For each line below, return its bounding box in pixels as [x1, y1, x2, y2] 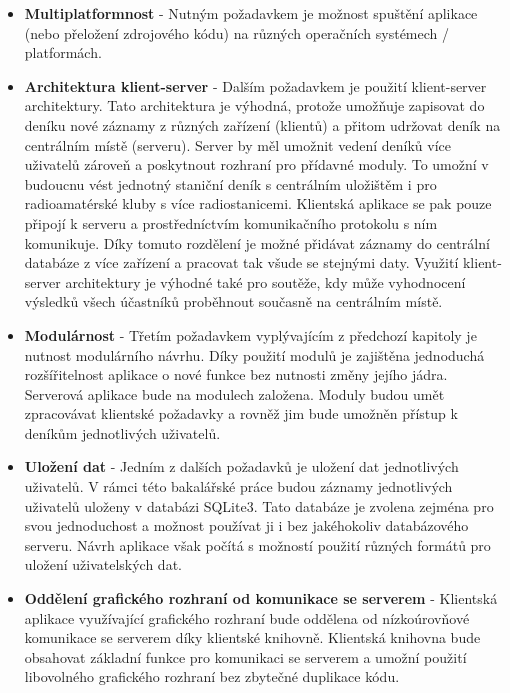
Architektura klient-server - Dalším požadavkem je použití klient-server [24, 75, 487, 96]
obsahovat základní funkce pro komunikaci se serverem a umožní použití [24, 646, 467, 667]
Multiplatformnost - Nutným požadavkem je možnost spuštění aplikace [24, 3, 478, 23]
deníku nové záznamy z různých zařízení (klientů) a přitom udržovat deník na [24, 114, 501, 135]
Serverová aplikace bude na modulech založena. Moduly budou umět [24, 383, 445, 404]
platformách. [24, 42, 102, 63]
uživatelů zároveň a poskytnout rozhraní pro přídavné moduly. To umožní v [24, 154, 489, 175]
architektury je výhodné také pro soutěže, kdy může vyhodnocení [65, 271, 466, 292]
